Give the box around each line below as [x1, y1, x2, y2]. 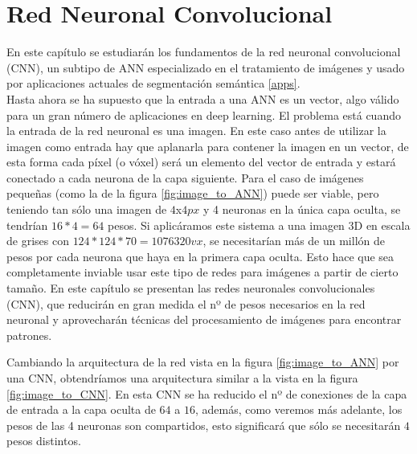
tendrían [6, 216, 48, 233]
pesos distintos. [6, 432, 81, 449]
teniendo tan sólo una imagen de [6, 201, 167, 218]
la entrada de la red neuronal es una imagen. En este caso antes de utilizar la [6, 122, 386, 139]
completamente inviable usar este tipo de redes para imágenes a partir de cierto [6, 264, 399, 280]
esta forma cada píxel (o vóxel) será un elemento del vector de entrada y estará [6, 153, 396, 170]
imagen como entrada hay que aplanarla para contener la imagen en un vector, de [6, 137, 409, 154]
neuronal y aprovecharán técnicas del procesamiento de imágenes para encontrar [6, 311, 402, 328]
